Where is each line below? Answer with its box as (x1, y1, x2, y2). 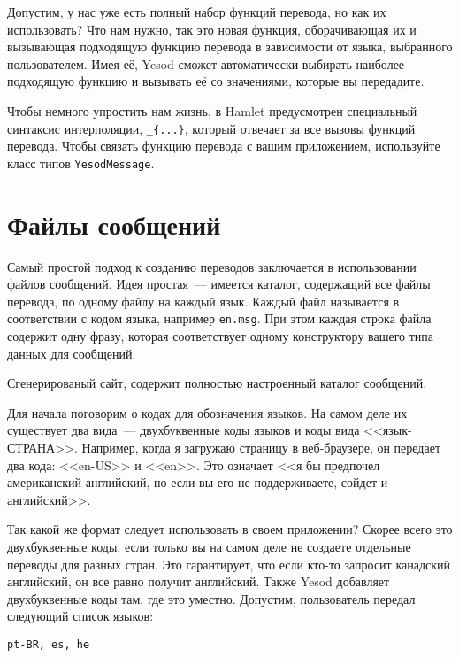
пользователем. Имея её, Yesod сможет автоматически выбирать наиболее (7, 54, 405, 73)
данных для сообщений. (7, 344, 136, 362)
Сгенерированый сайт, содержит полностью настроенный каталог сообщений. (7, 374, 427, 392)
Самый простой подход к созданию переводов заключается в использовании (7, 257, 417, 275)
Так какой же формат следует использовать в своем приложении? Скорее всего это (7, 520, 453, 538)
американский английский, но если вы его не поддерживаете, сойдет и (7, 473, 388, 492)
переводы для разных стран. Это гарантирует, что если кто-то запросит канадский (7, 554, 451, 573)
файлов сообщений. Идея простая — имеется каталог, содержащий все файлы (7, 275, 431, 293)
